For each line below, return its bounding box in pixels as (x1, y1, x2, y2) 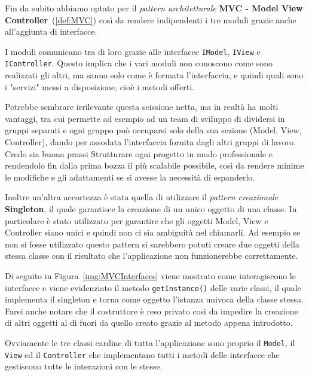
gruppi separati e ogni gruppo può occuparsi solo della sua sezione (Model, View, (5, 124, 302, 136)
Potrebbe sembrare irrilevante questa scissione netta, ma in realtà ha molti (5, 100, 279, 113)
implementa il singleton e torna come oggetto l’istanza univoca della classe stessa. (5, 293, 304, 305)
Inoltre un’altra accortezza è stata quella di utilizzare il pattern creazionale (5, 191, 279, 203)
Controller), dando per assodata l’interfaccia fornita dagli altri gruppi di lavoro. (5, 136, 296, 148)
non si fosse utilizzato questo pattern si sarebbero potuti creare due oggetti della (5, 237, 299, 250)
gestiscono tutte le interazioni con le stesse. (5, 360, 163, 372)
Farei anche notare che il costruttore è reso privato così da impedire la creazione (5, 304, 298, 317)
